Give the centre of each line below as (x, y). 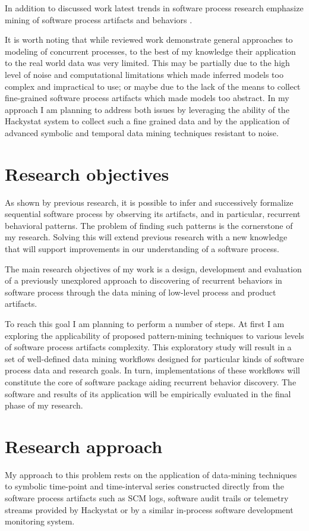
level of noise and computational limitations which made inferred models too (144, 74)
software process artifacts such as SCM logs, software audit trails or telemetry (147, 498)
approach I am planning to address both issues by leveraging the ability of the (147, 109)
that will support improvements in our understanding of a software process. (142, 249)
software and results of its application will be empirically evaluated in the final (148, 393)
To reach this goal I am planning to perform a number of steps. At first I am (145, 323)
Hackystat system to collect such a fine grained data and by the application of (147, 121)
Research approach (84, 446)
